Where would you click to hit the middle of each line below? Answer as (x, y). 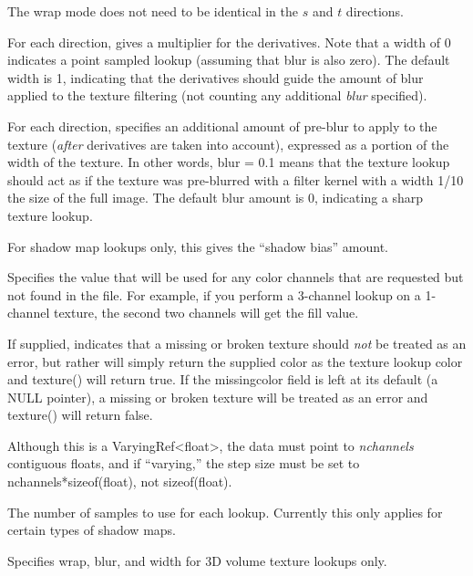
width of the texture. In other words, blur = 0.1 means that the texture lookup (229, 162)
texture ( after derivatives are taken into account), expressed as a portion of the (228, 144)
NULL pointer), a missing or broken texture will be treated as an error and (218, 397)
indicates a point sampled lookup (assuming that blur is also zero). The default (229, 60)
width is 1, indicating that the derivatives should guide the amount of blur (216, 77)
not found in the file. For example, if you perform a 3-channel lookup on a (214, 294)
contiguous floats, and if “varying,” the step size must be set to (184, 463)
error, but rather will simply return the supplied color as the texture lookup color (235, 361)
